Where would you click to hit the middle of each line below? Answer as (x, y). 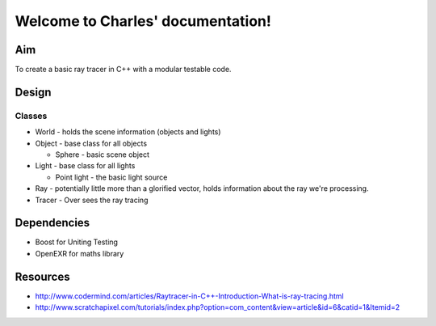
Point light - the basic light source (111, 177)
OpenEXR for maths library (80, 253)
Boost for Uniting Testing (77, 242)
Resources (42, 276)
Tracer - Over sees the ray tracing (92, 200)
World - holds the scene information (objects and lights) (128, 132)
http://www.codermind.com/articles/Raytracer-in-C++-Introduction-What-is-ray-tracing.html (189, 296)
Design (33, 92)
